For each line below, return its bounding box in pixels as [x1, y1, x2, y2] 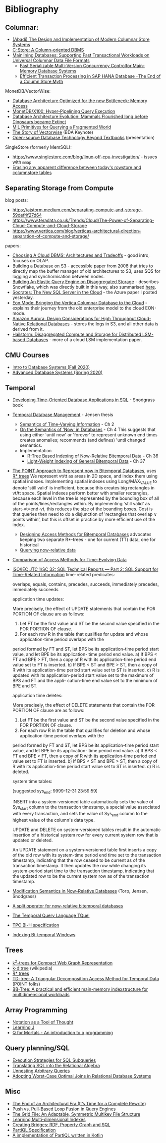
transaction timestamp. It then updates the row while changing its [12, 862, 146, 868]
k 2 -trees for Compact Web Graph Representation [12, 959, 113, 966]
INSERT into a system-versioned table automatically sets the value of [12, 799, 154, 805]
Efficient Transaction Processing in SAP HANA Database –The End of [19, 73, 161, 79]
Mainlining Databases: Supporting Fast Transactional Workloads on [12, 52, 150, 58]
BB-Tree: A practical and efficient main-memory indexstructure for [12, 986, 148, 992]
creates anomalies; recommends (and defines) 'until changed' [19, 437, 147, 443]
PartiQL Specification [12, 1127, 56, 1133]
